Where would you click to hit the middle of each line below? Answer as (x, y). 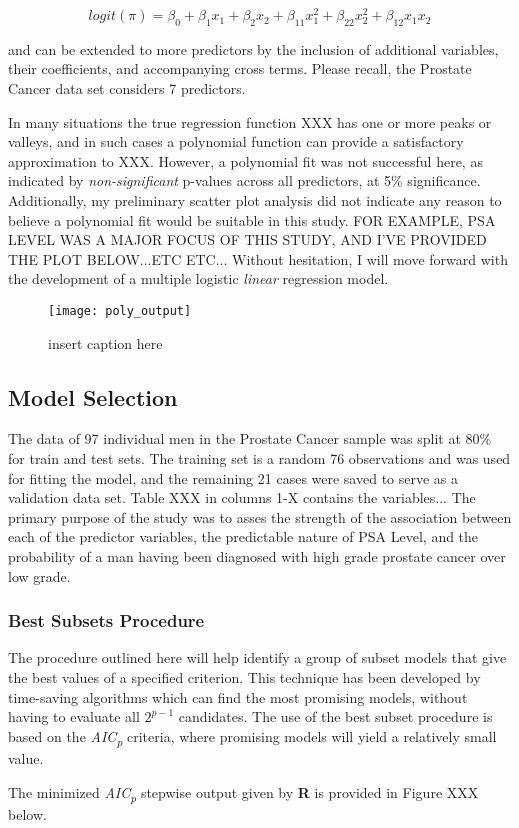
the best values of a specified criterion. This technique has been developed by (244, 677)
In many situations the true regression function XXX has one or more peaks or (250, 121)
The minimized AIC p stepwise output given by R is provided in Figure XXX (243, 793)
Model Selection (93, 396)
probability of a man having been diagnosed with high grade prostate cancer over (257, 556)
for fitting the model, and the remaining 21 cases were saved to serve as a (233, 477)
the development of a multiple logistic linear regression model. (198, 278)
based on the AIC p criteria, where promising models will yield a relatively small (252, 737)
